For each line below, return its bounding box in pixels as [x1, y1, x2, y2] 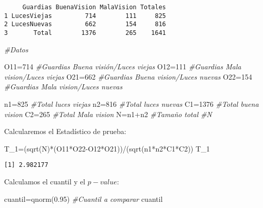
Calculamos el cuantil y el [4, 176, 85, 187]
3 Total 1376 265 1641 [4, 29, 166, 36]
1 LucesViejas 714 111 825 [4, 12, 166, 20]
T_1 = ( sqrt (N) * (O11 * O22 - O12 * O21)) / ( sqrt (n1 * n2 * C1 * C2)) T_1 [4, 143, 210, 154]
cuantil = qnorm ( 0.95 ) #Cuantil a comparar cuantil [4, 193, 163, 204]
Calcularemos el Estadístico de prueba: [4, 126, 126, 137]
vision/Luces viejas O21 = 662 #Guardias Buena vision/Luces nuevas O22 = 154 [4, 71, 252, 82]
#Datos [4, 44, 28, 54]
